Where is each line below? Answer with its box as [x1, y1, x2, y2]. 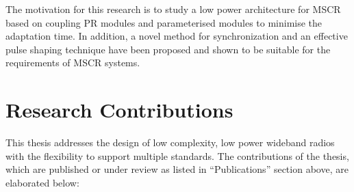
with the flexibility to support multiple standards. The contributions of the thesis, [5, 148, 349, 163]
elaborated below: [5, 175, 79, 189]
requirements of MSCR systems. [5, 55, 140, 70]
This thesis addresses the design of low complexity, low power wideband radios [5, 135, 335, 150]
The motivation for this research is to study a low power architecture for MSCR [5, 2, 341, 16]
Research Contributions [5, 96, 233, 124]
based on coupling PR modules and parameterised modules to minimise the [5, 15, 323, 29]
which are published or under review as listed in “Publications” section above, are [5, 162, 349, 176]
